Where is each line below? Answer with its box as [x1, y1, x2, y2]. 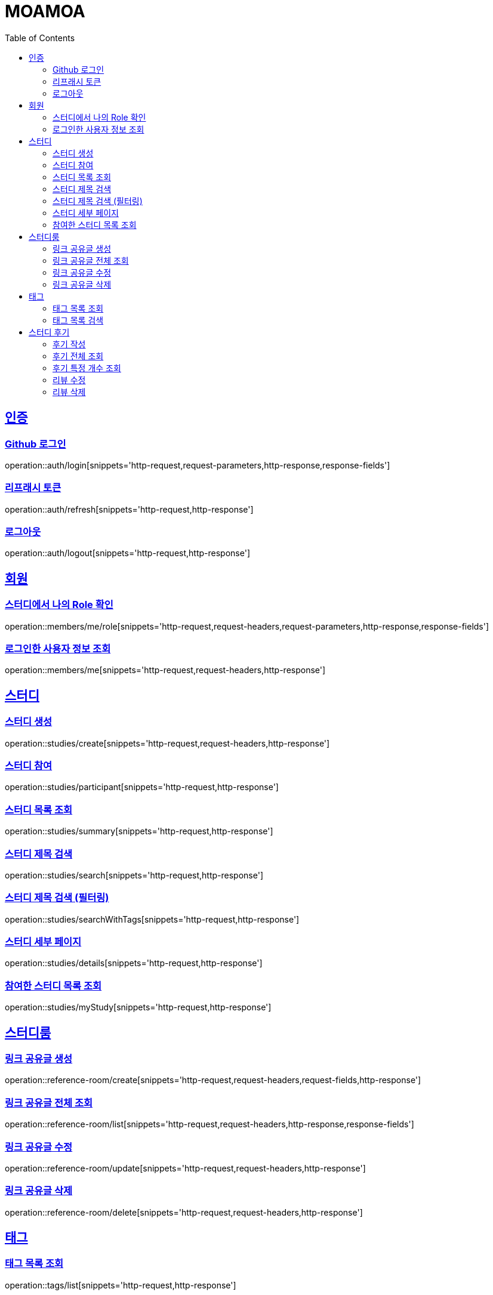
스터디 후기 [29, 326, 70, 337]
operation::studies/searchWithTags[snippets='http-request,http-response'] [5, 914, 300, 924]
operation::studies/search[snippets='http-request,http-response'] [5, 869, 263, 880]
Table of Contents [5, 32, 75, 43]
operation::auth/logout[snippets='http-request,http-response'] [5, 548, 250, 559]
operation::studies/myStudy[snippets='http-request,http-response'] [5, 1002, 272, 1013]
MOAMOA [5, 1, 85, 21]
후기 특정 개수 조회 [53, 362, 121, 373]
